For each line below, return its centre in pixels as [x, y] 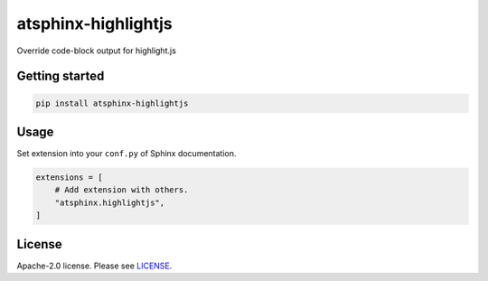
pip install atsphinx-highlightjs [112, 103]
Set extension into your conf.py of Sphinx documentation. [127, 154]
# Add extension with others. [122, 190]
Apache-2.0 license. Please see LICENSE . [94, 266]
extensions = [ [69, 178]
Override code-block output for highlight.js [96, 51]
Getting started [61, 76]
